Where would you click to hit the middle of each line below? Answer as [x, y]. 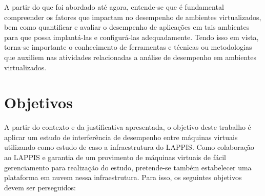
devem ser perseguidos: [40, 187]
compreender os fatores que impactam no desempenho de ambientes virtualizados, [133, 17]
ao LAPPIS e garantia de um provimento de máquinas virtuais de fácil [115, 157]
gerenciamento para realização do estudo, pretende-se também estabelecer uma [128, 167]
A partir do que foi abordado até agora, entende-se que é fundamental [114, 7]
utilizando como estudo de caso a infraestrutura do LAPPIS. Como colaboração [129, 147]
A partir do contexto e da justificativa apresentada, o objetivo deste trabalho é [128, 127]
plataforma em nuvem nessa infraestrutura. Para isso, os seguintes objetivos [123, 177]
